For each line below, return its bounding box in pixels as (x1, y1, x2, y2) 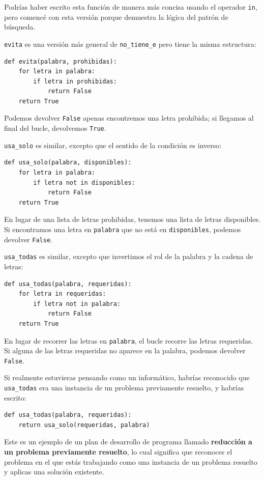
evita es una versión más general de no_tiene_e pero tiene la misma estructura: (4, 38, 256, 49)
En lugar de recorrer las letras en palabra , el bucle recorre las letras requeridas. (4, 335, 253, 346)
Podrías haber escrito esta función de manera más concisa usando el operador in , (4, 2, 257, 12)
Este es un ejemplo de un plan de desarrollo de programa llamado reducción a (4, 436, 252, 447)
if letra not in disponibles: (33, 179, 135, 186)
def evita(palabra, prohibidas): (4, 58, 117, 65)
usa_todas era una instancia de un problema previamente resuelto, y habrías (4, 382, 244, 393)
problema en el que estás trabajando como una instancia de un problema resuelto (4, 456, 257, 467)
